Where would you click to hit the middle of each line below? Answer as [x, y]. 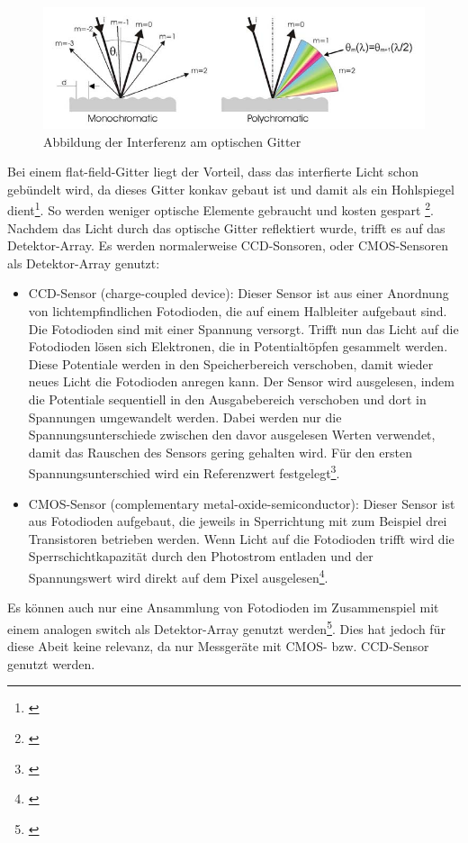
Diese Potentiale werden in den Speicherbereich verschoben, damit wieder [231, 363]
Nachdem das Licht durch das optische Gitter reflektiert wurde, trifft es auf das [226, 227]
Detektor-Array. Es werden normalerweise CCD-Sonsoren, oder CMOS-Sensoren [228, 245]
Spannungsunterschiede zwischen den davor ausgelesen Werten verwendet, [232, 435]
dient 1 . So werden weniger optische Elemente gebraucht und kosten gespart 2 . [220, 209]
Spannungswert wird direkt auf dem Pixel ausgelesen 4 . [178, 576]
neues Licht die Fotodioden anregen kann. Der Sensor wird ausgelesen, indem [241, 381]
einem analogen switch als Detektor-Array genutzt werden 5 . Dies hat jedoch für [226, 627]
